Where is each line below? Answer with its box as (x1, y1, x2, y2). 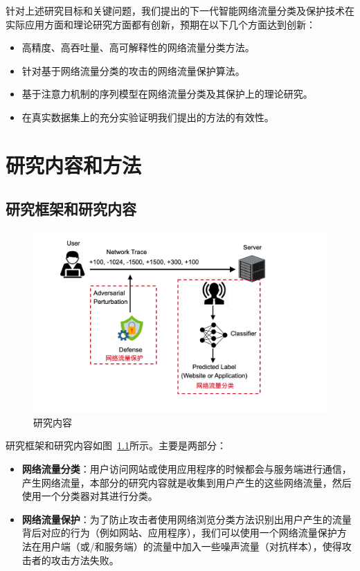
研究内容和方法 (6, 150, 142, 179)
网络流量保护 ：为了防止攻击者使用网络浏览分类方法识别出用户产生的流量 (21, 511, 352, 526)
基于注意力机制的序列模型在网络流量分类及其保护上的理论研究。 (21, 87, 313, 101)
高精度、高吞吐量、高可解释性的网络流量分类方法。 (21, 40, 255, 55)
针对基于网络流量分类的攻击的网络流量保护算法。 (21, 63, 245, 78)
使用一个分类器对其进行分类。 (21, 489, 158, 503)
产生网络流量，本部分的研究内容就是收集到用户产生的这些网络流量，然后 (21, 475, 352, 489)
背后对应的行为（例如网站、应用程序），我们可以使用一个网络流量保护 (21, 525, 337, 540)
